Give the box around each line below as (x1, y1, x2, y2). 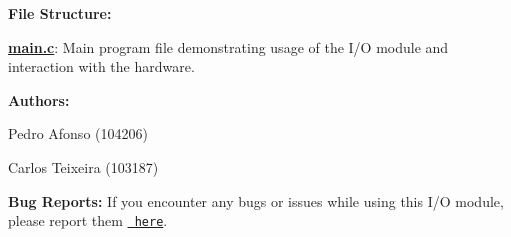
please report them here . (8, 210, 168, 231)
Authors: (8, 89, 70, 110)
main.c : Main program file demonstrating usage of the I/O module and (8, 36, 449, 57)
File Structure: (8, 3, 112, 23)
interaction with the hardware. (8, 56, 195, 77)
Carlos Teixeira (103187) (8, 156, 159, 177)
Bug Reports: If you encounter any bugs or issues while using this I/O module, (8, 190, 504, 211)
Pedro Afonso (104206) (8, 123, 148, 144)
